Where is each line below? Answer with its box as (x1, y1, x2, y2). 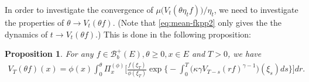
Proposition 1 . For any (5, 47, 94, 60)
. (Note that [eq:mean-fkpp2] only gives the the (112, 16, 281, 28)
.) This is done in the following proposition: (95, 28, 251, 40)
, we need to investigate (214, 4, 298, 15)
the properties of (5, 16, 64, 28)
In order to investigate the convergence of (5, 4, 153, 15)
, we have (227, 47, 262, 60)
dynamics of (5, 28, 48, 40)
